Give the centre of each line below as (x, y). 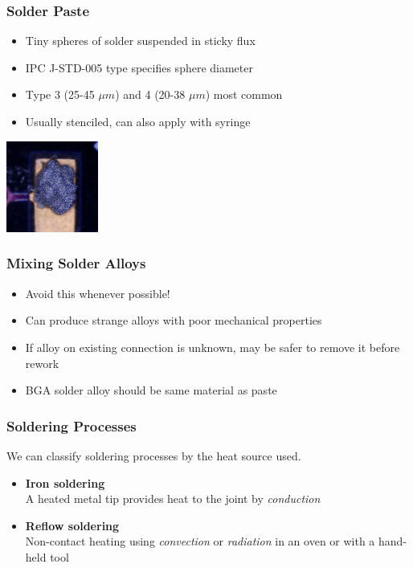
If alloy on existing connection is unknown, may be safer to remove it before (213, 347)
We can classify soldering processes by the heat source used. (154, 455)
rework (42, 363)
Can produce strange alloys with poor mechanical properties (174, 320)
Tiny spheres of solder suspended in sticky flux (140, 41)
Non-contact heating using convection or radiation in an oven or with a (200, 541)
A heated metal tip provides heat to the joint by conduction (173, 499)
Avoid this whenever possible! (98, 293)
